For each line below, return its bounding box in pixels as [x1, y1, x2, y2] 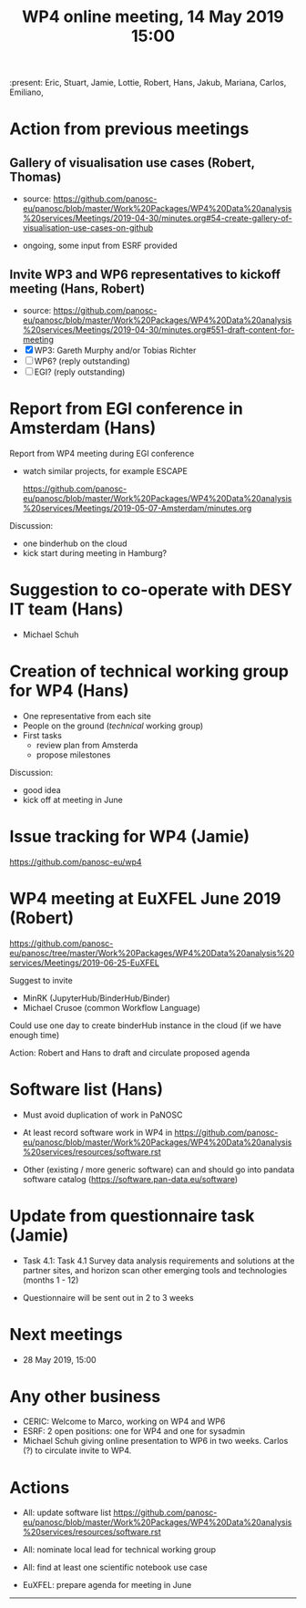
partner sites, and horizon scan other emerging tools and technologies [22, 1264, 288, 1275]
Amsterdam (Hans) [9, 417, 157, 438]
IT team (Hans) [9, 599, 124, 620]
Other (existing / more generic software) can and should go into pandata [22, 1164, 295, 1175]
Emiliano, [9, 87, 44, 98]
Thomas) [9, 169, 62, 184]
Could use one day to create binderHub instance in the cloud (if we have [9, 1019, 282, 1031]
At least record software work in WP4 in [22, 1127, 173, 1138]
